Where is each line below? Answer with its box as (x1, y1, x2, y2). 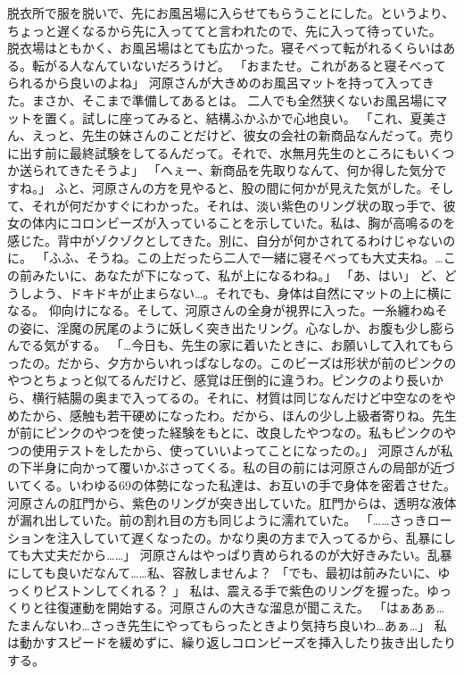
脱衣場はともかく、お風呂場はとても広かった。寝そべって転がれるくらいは (7, 38, 443, 57)
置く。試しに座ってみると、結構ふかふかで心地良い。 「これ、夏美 (44, 108, 435, 127)
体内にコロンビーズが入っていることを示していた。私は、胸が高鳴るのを (31, 213, 456, 232)
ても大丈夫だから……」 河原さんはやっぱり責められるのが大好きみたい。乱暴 (7, 545, 452, 564)
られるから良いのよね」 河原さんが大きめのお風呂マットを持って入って (7, 73, 422, 92)
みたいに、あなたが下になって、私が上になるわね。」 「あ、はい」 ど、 (31, 265, 444, 284)
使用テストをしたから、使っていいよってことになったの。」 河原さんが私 (31, 440, 453, 459)
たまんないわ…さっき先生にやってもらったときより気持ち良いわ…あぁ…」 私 (7, 615, 447, 634)
